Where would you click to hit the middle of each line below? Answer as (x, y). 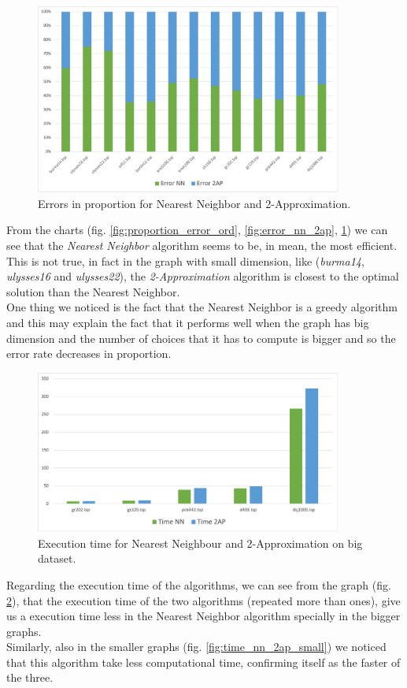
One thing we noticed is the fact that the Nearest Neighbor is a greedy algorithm (202, 307)
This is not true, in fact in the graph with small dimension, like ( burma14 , (185, 260)
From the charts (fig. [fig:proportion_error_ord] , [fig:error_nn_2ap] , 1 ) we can (197, 230)
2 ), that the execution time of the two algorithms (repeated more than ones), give (203, 600)
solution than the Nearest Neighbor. (93, 291)
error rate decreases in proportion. (89, 353)
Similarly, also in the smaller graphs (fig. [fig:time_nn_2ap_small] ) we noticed (196, 647)
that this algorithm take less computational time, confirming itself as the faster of (203, 662)
